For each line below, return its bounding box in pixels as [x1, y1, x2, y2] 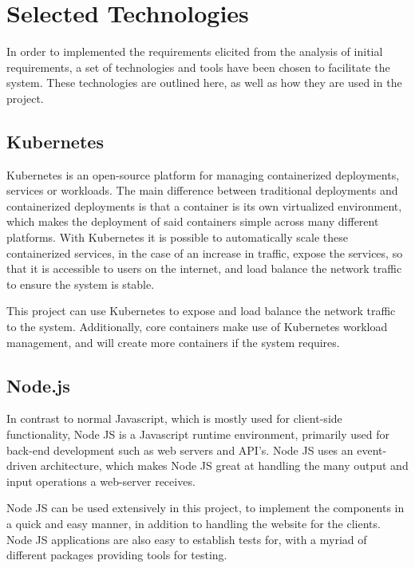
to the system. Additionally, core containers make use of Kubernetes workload [6, 318, 388, 335]
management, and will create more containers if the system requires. [6, 333, 340, 350]
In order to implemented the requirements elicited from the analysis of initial [6, 43, 383, 60]
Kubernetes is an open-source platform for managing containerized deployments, [6, 166, 400, 183]
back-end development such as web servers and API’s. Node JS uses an [6, 441, 354, 458]
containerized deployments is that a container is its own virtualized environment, [6, 197, 402, 214]
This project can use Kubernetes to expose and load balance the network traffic [6, 302, 396, 319]
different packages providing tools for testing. [6, 546, 227, 563]
